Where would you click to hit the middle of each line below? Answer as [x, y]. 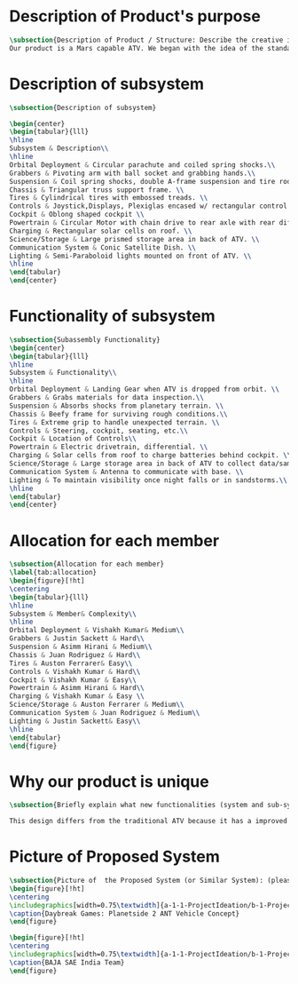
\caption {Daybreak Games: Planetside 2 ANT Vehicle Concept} [125, 913]
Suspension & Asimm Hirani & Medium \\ [81, 647]
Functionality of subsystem [112, 316]
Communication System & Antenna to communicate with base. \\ [126, 472]
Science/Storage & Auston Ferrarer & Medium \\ [97, 705]
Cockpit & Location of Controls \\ [73, 439]
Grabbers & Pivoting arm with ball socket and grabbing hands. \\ [132, 173]
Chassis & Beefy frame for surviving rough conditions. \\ [118, 414]
